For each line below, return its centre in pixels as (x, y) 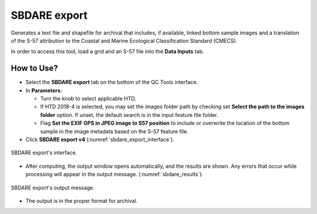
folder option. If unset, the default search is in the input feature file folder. (129, 115)
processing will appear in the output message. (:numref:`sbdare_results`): (114, 174)
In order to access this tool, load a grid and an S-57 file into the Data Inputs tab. (107, 51)
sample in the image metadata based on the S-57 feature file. (114, 131)
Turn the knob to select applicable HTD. (88, 99)
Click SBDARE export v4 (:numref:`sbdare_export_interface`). (100, 139)
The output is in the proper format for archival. (82, 201)
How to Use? (34, 68)
